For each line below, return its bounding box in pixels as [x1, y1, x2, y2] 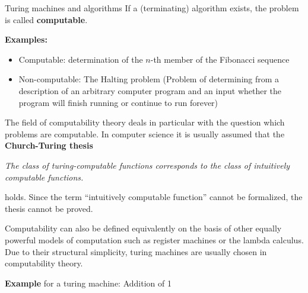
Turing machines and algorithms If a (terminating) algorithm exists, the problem [5, 2, 299, 14]
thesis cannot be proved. [5, 202, 93, 214]
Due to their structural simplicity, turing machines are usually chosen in [5, 245, 267, 257]
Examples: [5, 33, 47, 46]
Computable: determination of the [18, 53, 143, 65]
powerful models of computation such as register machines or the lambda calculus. [5, 233, 304, 246]
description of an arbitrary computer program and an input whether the [18, 84, 282, 96]
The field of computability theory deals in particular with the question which [5, 116, 285, 128]
